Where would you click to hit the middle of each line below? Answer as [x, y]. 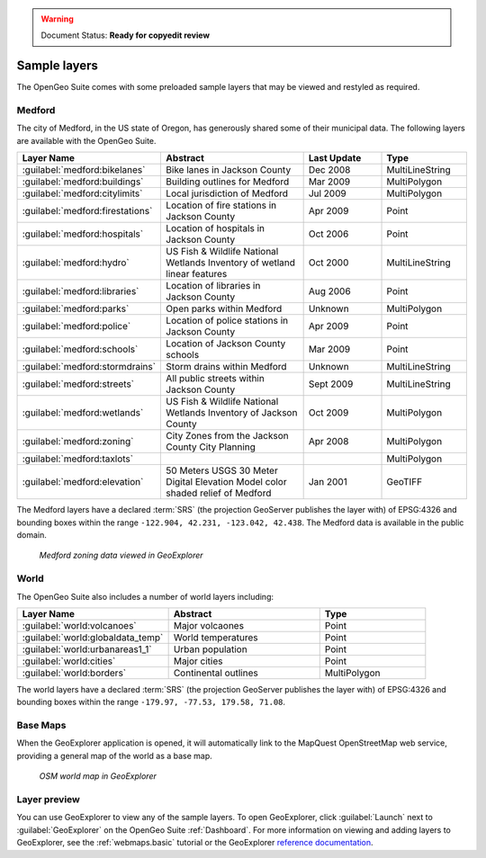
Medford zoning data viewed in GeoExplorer [121, 555]
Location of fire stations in [221, 205]
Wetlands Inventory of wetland [231, 263]
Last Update [335, 158]
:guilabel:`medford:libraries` [81, 291]
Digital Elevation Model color [226, 482]
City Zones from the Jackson [227, 436]
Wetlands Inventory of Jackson [232, 413]
